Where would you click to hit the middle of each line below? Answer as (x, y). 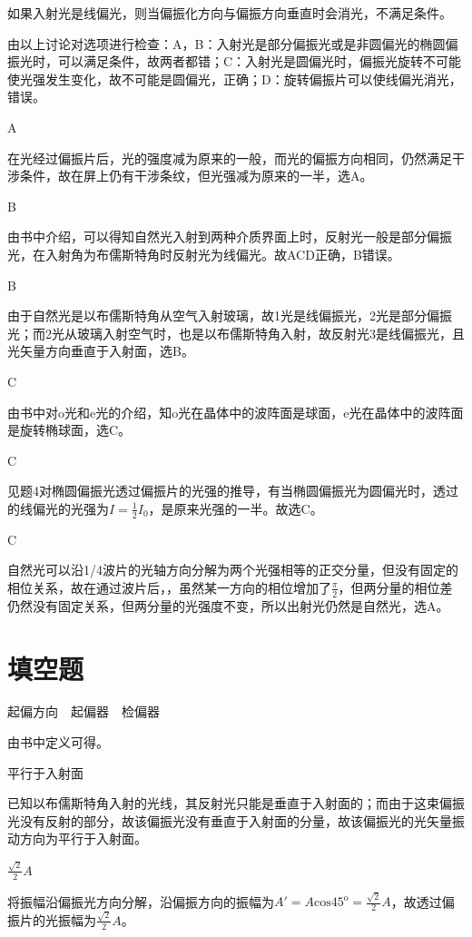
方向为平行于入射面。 (83, 838)
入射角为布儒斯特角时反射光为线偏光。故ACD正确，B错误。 (222, 254)
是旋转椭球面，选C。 (69, 430)
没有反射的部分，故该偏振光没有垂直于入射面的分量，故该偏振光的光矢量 (236, 820)
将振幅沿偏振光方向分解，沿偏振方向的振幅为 (141, 901)
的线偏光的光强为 (58, 508)
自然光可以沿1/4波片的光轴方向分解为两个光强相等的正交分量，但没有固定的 (233, 570)
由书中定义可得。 (58, 742)
